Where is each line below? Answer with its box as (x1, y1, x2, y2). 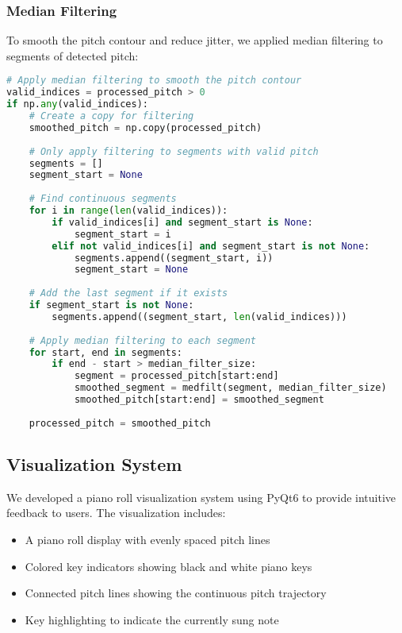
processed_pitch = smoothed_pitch (29, 417, 211, 429)
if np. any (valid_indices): (6, 98, 148, 110)
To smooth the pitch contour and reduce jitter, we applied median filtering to (6, 32, 383, 48)
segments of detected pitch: (6, 47, 139, 64)
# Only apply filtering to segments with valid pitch (29, 145, 319, 157)
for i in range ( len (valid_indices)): (29, 205, 228, 217)
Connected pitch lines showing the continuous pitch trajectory (25, 585, 327, 601)
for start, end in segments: (29, 346, 182, 358)
